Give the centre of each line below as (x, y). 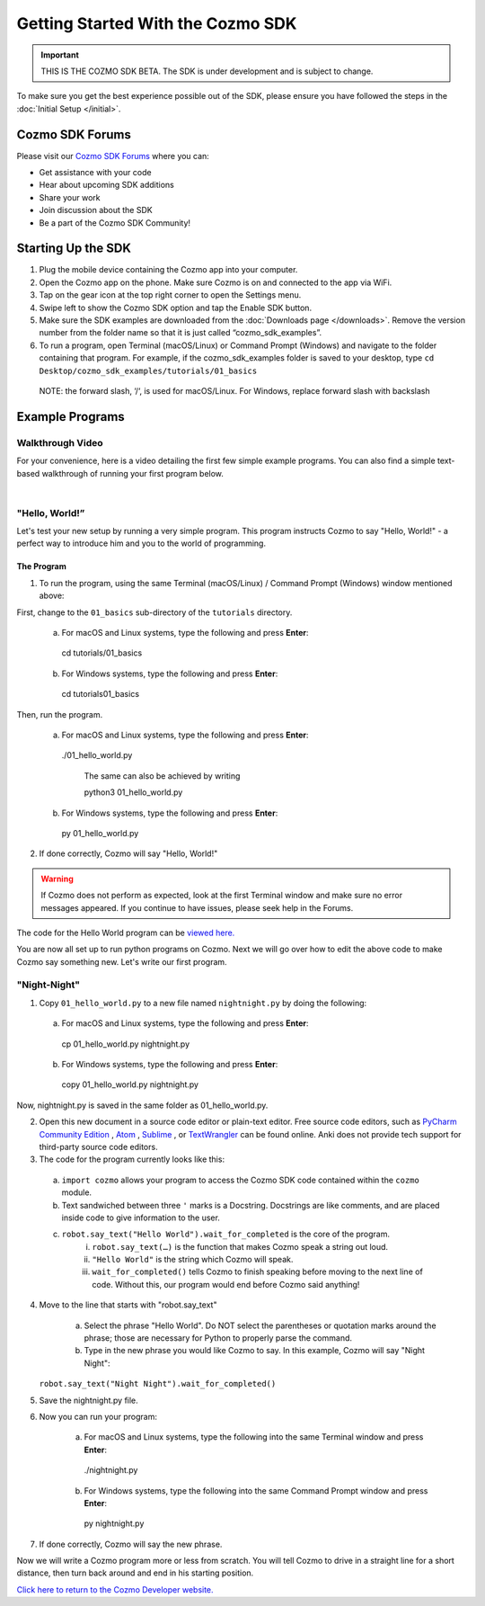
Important (60, 55)
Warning (57, 879)
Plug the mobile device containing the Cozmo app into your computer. (168, 270)
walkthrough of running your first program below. (133, 473)
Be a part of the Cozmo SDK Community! (115, 223)
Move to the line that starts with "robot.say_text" (128, 1305)
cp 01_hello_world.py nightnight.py (126, 1044)
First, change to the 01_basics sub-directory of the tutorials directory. (154, 612)
